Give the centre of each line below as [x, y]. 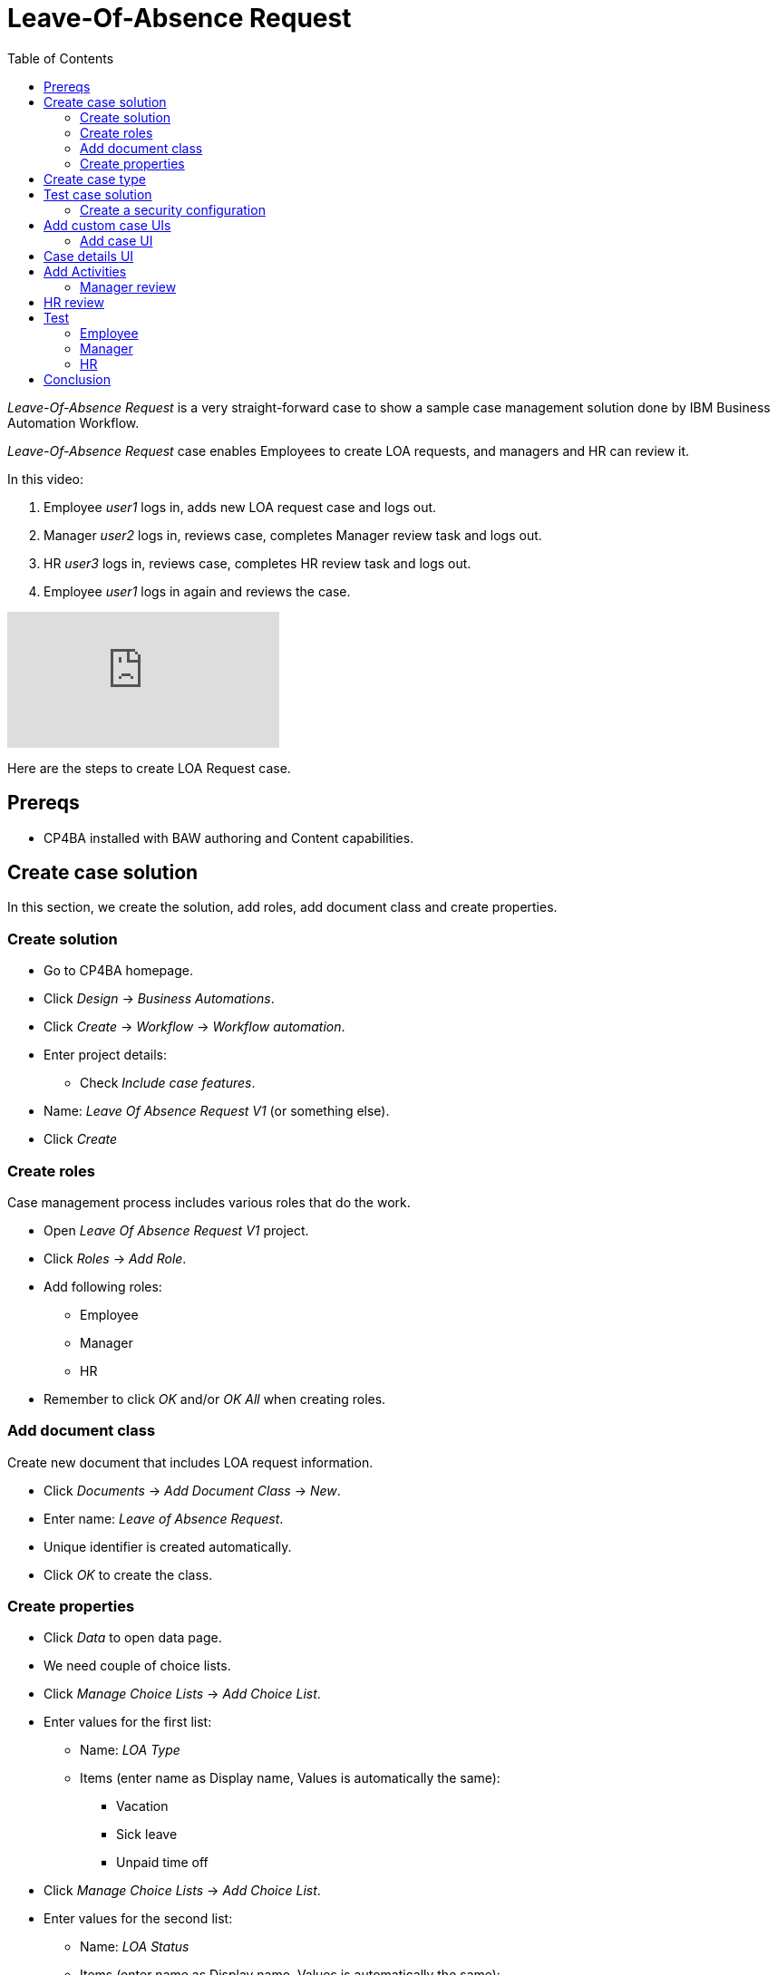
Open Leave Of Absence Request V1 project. [176, 1230]
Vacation [142, 1806]
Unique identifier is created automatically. [168, 1546]
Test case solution [98, 194]
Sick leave [147, 1835]
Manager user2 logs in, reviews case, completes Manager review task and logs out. [293, 535]
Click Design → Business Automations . [159, 999]
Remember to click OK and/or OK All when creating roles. [215, 1399]
